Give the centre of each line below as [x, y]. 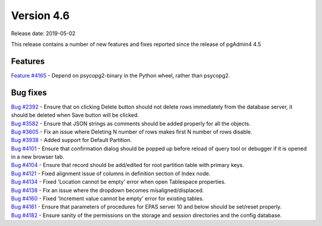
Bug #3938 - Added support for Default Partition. [72, 140]
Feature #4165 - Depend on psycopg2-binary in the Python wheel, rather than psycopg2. [120, 75]
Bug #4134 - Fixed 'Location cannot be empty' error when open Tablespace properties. [118, 182]
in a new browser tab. [38, 157]
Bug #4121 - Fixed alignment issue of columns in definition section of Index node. [111, 174]
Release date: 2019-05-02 [43, 33]
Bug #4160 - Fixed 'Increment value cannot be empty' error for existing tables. [107, 199]
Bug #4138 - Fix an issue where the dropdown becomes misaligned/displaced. [107, 190]
